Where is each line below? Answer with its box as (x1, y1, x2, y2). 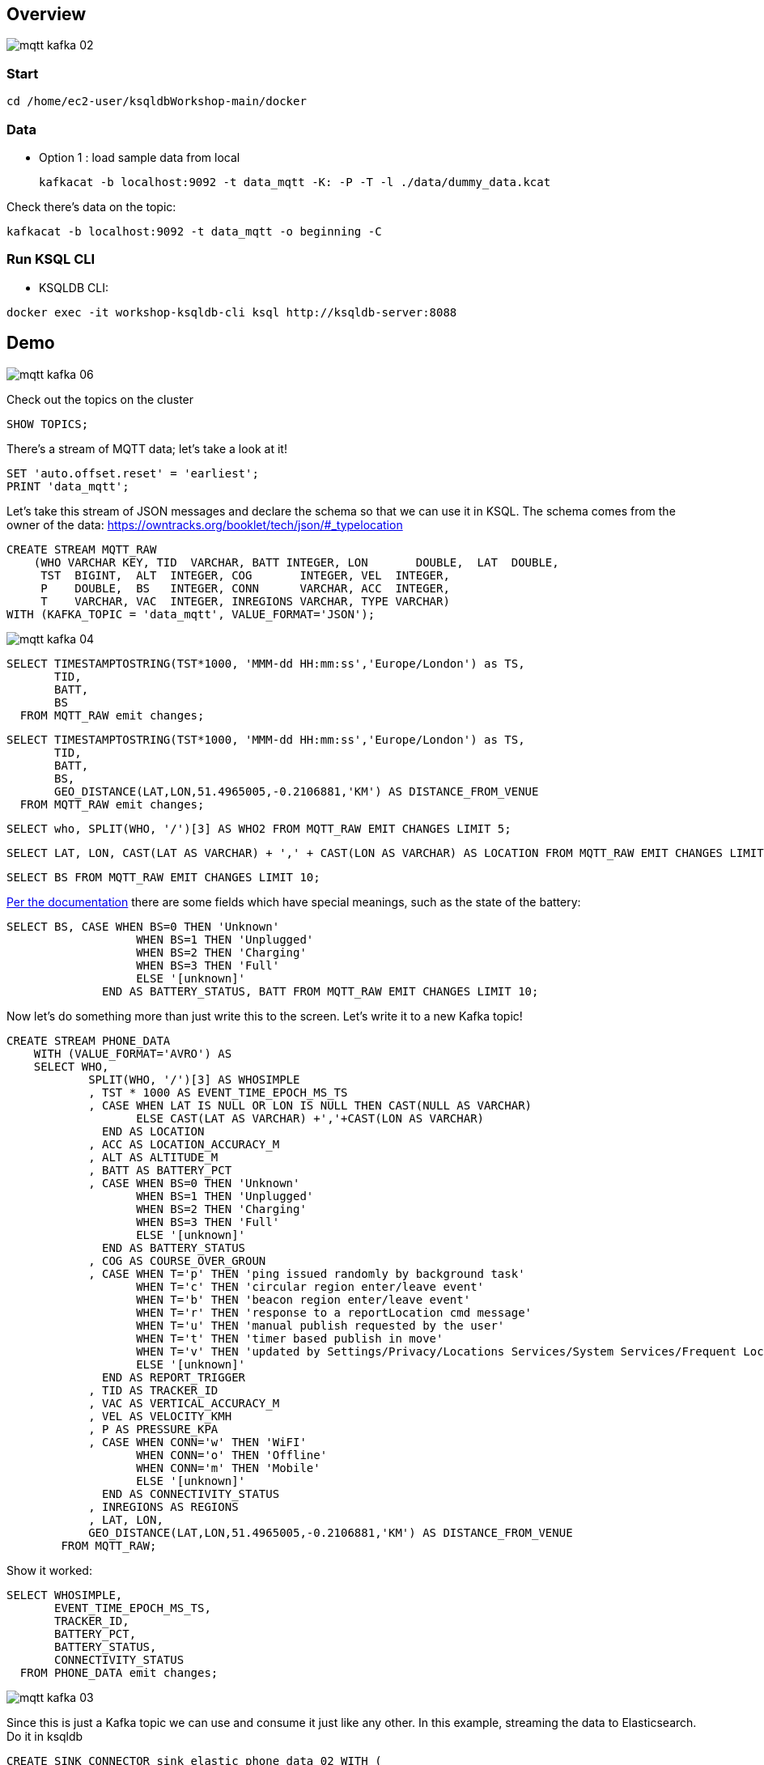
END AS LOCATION (102, 1124, 205, 1138)
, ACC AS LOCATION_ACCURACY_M (88, 1137, 280, 1151)
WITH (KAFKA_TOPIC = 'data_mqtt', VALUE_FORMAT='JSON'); (6, 607, 376, 621)
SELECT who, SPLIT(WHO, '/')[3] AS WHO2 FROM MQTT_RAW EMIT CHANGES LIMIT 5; (6, 821, 511, 835)
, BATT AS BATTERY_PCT (88, 1163, 232, 1177)
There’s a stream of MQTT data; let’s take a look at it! (6, 441, 287, 456)
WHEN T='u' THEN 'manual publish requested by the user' (136, 1318, 505, 1332)
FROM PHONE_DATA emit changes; (19, 1665, 219, 1679)
